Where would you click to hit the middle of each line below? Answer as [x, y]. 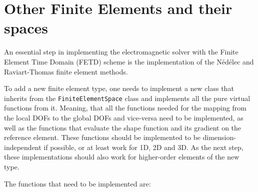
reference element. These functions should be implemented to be [102, 137]
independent [23, 147]
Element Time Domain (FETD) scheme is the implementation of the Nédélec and [129, 61]
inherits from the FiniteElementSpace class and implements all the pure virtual [127, 98]
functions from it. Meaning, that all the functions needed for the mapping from [125, 108]
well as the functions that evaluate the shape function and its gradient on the [123, 127]
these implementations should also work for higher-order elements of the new [122, 157]
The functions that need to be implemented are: [77, 183]
